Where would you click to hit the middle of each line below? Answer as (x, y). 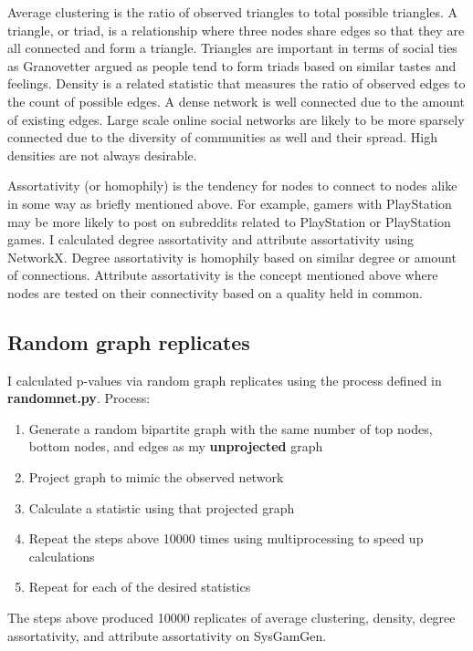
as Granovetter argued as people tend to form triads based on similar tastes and (232, 65)
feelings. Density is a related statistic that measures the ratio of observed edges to (236, 83)
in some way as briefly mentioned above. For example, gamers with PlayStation (230, 203)
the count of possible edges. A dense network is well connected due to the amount (236, 101)
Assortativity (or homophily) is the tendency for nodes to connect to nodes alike (232, 186)
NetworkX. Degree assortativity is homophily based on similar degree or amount (232, 257)
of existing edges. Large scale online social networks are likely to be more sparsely (236, 119)
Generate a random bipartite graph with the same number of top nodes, (231, 428)
